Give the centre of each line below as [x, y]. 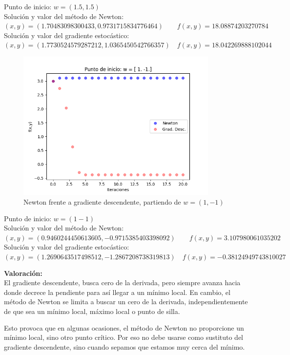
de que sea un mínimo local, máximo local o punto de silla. [92, 311]
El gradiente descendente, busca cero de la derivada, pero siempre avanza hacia [122, 282]
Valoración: [23, 273]
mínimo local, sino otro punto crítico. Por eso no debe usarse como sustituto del [124, 337]
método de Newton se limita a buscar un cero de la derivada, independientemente [126, 302]
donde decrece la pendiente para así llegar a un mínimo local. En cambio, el [117, 292]
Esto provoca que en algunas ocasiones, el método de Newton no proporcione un [124, 327]
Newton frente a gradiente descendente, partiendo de [102, 202]
